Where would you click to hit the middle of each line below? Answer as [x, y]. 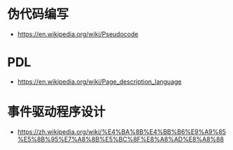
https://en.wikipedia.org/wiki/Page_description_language [99, 82]
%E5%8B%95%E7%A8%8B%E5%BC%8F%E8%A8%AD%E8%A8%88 [120, 139]
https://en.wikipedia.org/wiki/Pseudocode [78, 34]
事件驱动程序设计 [57, 112]
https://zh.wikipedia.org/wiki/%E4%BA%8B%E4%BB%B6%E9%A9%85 [121, 132]
